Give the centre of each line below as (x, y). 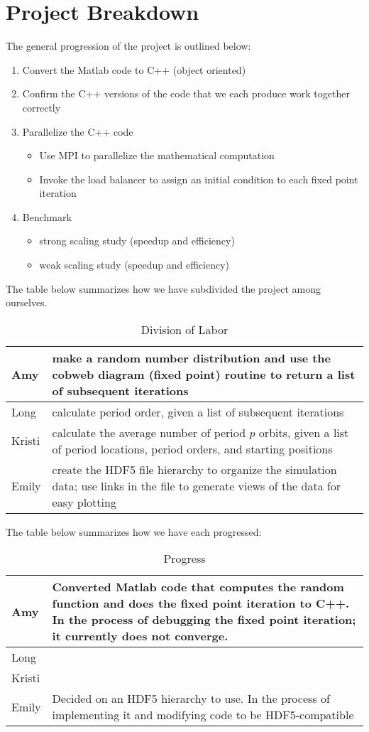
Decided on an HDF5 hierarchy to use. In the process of (191, 699)
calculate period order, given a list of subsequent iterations (198, 411)
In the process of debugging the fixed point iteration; (204, 620)
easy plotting (84, 502)
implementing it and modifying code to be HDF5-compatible (203, 715)
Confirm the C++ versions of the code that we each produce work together (186, 93)
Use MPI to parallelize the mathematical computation (157, 155)
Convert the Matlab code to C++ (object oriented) (134, 69)
